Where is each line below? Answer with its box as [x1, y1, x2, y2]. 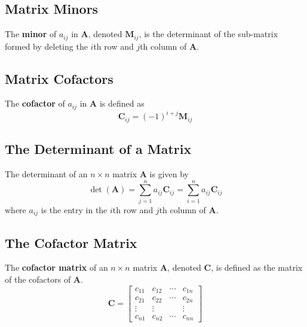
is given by [149, 168, 189, 180]
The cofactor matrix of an [5, 261, 108, 274]
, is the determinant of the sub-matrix [139, 28, 278, 40]
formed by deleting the [5, 40, 88, 52]
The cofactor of [5, 97, 65, 110]
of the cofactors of [5, 273, 71, 286]
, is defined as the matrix [211, 261, 303, 274]
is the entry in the [41, 203, 108, 216]
